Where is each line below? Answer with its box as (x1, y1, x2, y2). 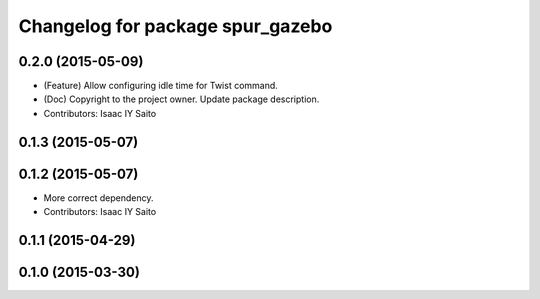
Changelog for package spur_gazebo (18, 15, 333, 37)
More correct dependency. (43, 191, 154, 204)
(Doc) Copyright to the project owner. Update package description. (43, 93, 320, 105)
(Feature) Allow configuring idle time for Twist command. (43, 80, 279, 92)
